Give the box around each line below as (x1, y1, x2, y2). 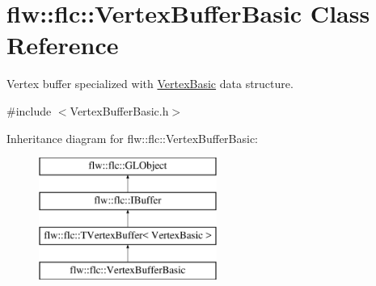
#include (6, 102, 52, 119)
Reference (6, 28, 119, 61)
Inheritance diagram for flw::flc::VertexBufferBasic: (6, 129, 259, 146)
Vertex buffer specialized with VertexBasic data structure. (6, 75, 294, 92)
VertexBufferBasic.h (70, 102, 169, 119)
